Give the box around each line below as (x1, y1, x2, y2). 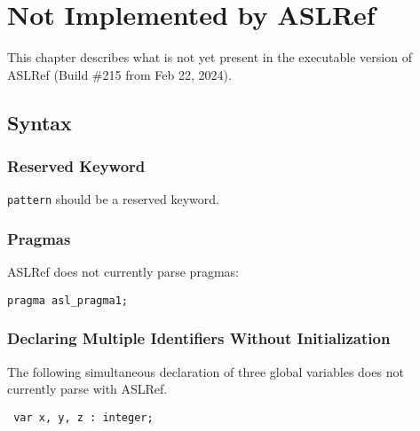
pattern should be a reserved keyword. (7, 190, 219, 208)
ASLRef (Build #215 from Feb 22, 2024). (7, 65, 232, 83)
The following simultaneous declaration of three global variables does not (7, 362, 404, 380)
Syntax (7, 108, 72, 136)
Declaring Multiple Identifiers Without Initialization (7, 327, 391, 349)
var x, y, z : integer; (13, 411, 154, 424)
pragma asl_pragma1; (7, 294, 129, 307)
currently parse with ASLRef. (7, 380, 168, 398)
